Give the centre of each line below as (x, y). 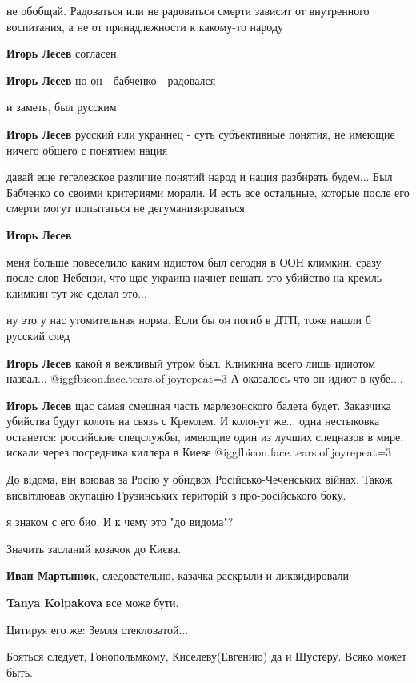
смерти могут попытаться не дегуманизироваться (126, 208)
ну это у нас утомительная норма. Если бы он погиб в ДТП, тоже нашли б (189, 320)
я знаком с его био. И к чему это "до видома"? (120, 522)
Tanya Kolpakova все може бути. (93, 603)
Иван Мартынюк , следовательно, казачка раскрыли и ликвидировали (178, 575)
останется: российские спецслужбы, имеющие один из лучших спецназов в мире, (205, 436)
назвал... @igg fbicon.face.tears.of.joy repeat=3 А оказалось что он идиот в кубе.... (205, 378)
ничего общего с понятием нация (87, 149)
